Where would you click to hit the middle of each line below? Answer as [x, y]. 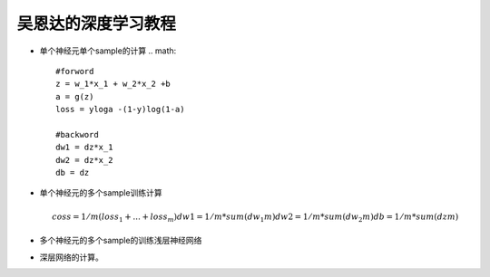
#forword [75, 71]
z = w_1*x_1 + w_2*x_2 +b [113, 84]
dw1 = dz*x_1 [84, 148]
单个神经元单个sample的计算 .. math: [108, 51]
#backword [77, 134]
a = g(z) [75, 96]
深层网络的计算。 [71, 257]
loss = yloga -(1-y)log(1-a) [120, 110]
